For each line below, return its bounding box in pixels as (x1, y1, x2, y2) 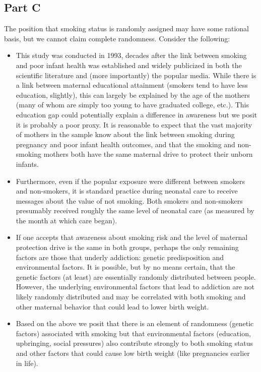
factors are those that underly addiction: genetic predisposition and (16, 252, 224, 262)
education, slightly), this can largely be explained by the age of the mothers (16, 89, 250, 100)
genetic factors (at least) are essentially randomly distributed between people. (16, 271, 256, 282)
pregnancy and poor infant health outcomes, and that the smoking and (16, 139, 235, 149)
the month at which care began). (16, 215, 117, 225)
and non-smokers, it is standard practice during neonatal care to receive (16, 185, 238, 196)
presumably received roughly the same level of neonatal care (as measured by (16, 205, 254, 216)
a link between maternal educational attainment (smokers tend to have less (16, 80, 248, 90)
